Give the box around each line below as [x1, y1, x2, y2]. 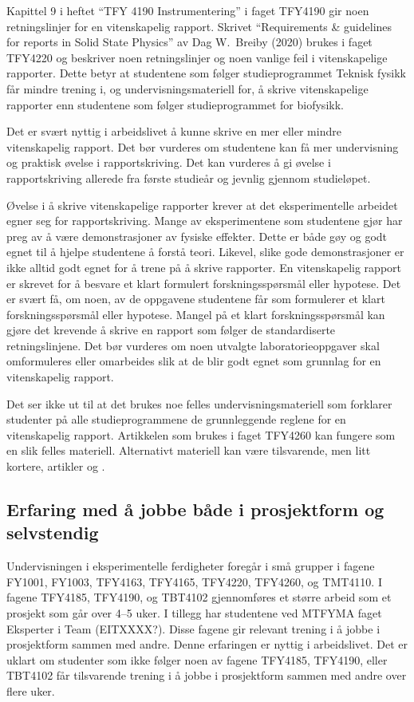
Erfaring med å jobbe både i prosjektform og [6, 497, 384, 522]
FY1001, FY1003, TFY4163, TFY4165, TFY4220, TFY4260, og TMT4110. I [6, 573, 382, 590]
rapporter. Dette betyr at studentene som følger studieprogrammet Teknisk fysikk [6, 65, 406, 81]
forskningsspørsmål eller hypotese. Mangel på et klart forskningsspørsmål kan [6, 306, 385, 322]
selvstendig [6, 520, 99, 545]
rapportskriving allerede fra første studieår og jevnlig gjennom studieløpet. [6, 169, 371, 186]
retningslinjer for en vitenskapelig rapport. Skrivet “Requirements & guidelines [6, 18, 392, 34]
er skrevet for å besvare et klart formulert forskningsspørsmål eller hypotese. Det [6, 274, 401, 291]
